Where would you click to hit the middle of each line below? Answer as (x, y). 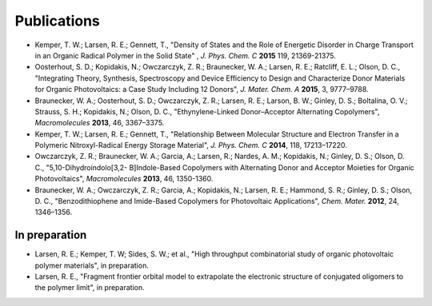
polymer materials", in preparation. (92, 265)
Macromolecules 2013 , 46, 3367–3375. (100, 123)
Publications (57, 21)
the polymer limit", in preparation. (90, 288)
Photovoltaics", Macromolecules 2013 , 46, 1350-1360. (124, 179)
